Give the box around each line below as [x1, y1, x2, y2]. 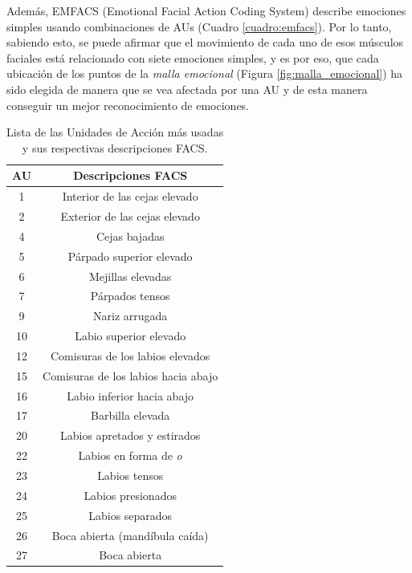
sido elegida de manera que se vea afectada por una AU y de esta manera [6, 80, 368, 97]
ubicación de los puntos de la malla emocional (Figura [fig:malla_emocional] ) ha [6, 65, 403, 82]
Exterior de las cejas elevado [60, 208, 200, 225]
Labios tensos [97, 467, 164, 483]
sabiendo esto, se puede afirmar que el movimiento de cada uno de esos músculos [6, 34, 404, 51]
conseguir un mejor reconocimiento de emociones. [6, 96, 250, 113]
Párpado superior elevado [67, 247, 193, 264]
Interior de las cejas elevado [62, 188, 198, 205]
